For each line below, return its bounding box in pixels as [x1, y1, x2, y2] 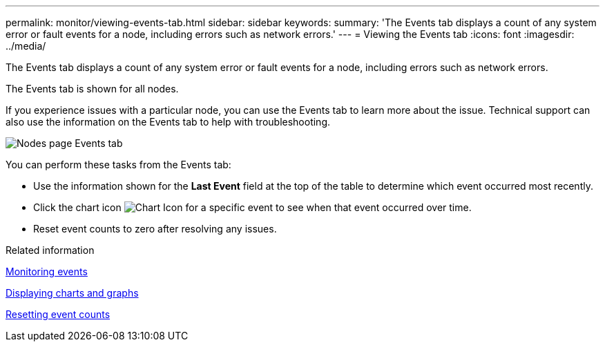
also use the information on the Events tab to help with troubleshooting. [6, 116, 331, 128]
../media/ [6, 40, 46, 52]
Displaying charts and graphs [6, 287, 139, 299]
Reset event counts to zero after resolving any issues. [33, 223, 277, 235]
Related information [6, 244, 95, 256]
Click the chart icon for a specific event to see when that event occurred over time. [33, 201, 472, 213]
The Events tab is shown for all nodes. [6, 83, 179, 95]
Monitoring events [6, 266, 88, 277]
